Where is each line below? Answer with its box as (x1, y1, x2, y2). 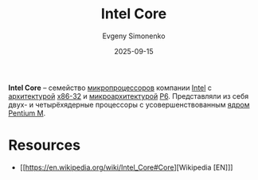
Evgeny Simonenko (102, 31, 166, 41)
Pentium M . (8, 108, 46, 118)
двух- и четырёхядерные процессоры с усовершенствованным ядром (8, 100, 250, 109)
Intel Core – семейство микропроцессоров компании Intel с (8, 83, 213, 92)
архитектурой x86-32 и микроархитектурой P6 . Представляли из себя (8, 91, 249, 100)
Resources (8, 136, 81, 155)
